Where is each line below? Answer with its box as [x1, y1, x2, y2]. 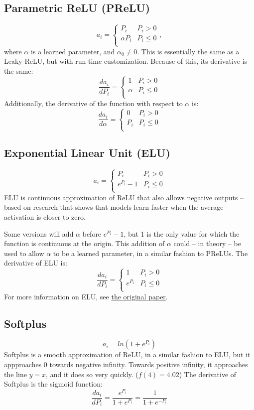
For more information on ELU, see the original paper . [4, 291, 168, 301]
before [82, 228, 102, 239]
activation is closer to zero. [4, 212, 86, 222]
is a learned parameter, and [31, 46, 115, 56]
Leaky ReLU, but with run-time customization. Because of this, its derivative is [4, 56, 248, 66]
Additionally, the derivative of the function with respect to [4, 98, 183, 108]
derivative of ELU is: [4, 258, 67, 268]
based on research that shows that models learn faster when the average [4, 202, 224, 212]
